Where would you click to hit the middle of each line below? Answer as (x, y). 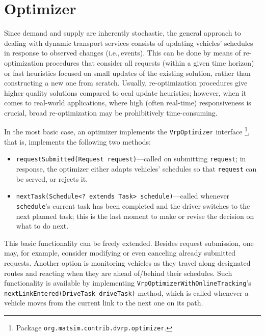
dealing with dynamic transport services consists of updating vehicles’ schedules (129, 43)
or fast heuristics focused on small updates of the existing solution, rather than (127, 73)
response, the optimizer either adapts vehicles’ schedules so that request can (136, 169)
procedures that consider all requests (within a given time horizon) (150, 62)
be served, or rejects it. (52, 178)
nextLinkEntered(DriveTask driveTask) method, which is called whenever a (126, 292)
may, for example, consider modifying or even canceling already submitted (120, 253)
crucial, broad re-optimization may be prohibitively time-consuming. (111, 112)
